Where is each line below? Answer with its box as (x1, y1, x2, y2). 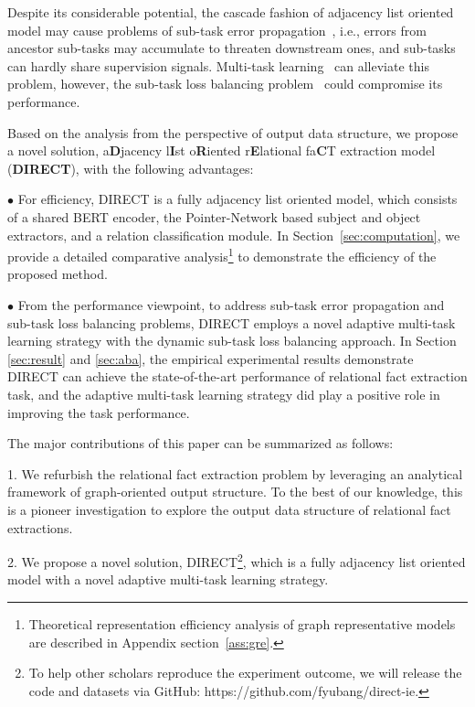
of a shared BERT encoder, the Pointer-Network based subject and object (7, 207, 421, 226)
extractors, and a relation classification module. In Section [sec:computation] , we (7, 225, 460, 244)
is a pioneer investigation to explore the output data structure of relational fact (7, 499, 451, 519)
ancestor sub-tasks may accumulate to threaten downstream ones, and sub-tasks (7, 38, 456, 58)
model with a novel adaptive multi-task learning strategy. (7, 570, 329, 589)
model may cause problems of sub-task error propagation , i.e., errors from (7, 20, 427, 39)
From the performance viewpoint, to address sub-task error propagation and (17, 295, 445, 314)
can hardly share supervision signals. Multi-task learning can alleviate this (7, 56, 429, 75)
